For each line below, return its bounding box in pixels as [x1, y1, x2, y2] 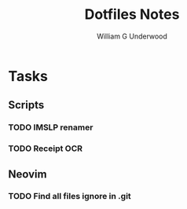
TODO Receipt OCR [8, 143, 83, 154]
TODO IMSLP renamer [8, 122, 93, 133]
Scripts [8, 98, 45, 112]
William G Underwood [97, 31, 167, 41]
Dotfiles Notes [84, 5, 180, 24]
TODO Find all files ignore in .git [8, 191, 131, 202]
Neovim [8, 167, 47, 181]
